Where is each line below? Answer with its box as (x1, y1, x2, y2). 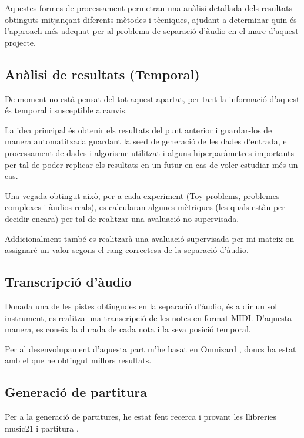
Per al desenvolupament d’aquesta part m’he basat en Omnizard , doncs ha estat (5, 342, 296, 355)
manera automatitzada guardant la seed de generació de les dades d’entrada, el (5, 135, 289, 147)
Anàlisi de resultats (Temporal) (5, 65, 200, 83)
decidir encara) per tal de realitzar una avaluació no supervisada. (5, 212, 239, 224)
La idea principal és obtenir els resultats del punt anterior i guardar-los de (5, 123, 272, 136)
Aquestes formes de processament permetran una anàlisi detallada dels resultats (5, 2, 292, 14)
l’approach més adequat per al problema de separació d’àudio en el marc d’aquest (5, 25, 299, 37)
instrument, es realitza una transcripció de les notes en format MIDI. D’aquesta (5, 311, 292, 324)
